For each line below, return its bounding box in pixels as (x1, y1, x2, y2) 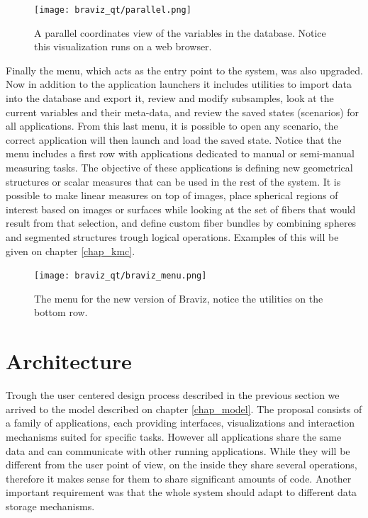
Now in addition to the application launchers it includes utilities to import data (6, 77, 352, 91)
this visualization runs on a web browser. (34, 39, 212, 54)
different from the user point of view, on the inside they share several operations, (6, 457, 357, 472)
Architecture (6, 347, 132, 376)
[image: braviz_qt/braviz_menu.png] (34, 271, 207, 281)
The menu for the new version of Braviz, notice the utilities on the (34, 291, 323, 305)
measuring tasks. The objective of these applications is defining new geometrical (6, 160, 353, 174)
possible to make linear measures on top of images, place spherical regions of (6, 188, 338, 203)
